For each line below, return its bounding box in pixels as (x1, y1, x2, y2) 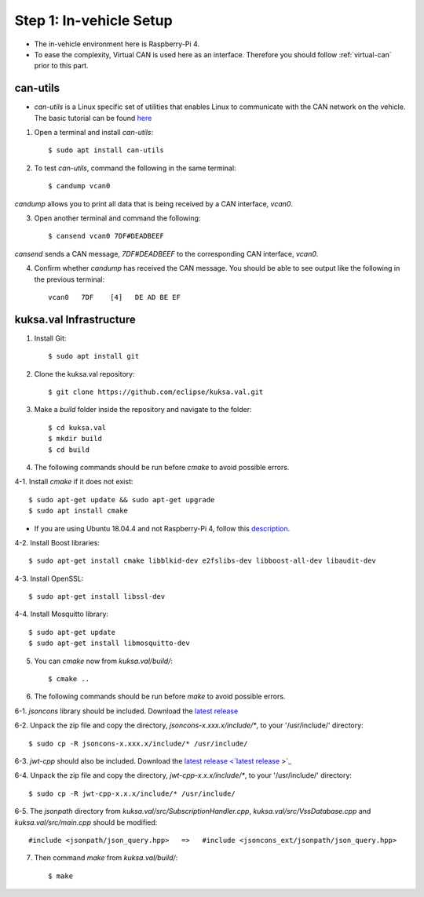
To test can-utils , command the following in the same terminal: (34, 163, 236, 173)
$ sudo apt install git (48, 352, 140, 361)
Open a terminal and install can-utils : (34, 128, 154, 137)
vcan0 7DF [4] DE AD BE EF (48, 293, 181, 301)
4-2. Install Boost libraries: (14, 538, 100, 547)
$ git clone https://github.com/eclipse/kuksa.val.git (48, 388, 264, 396)
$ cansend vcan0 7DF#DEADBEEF (48, 232, 165, 241)
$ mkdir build (48, 434, 102, 443)
